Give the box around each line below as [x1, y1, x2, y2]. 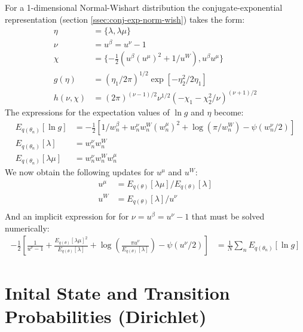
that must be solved [191, 210, 265, 223]
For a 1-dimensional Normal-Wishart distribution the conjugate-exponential [5, 1, 283, 13]
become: [214, 106, 244, 118]
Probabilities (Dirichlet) [5, 303, 207, 328]
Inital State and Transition [5, 280, 230, 304]
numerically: [5, 221, 50, 234]
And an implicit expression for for [5, 210, 129, 223]
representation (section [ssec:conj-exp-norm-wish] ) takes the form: [5, 13, 245, 25]
